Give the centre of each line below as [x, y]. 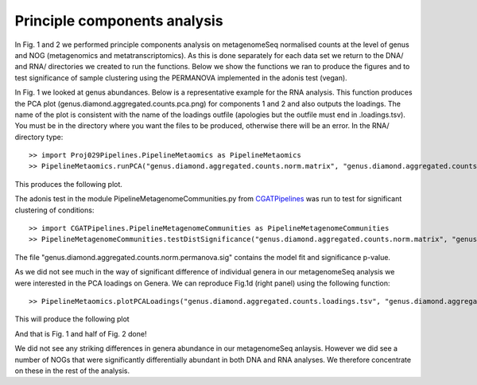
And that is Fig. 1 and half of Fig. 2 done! [81, 333]
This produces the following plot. [69, 184]
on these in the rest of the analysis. [72, 371]
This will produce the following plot [72, 319]
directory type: [39, 137]
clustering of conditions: [54, 210]
